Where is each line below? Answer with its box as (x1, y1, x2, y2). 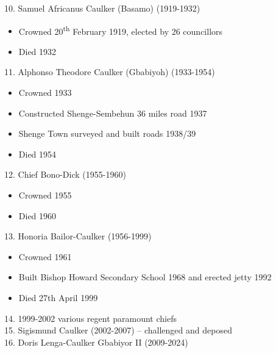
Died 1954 (18, 147, 57, 160)
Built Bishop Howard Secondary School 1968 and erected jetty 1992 (18, 271, 272, 283)
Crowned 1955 (18, 189, 72, 201)
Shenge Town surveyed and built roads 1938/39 (18, 127, 196, 140)
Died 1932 (18, 45, 57, 57)
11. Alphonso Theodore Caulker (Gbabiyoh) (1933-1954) (4, 65, 215, 78)
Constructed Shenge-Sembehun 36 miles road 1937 (18, 106, 207, 119)
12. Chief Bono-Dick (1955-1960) (4, 168, 126, 181)
